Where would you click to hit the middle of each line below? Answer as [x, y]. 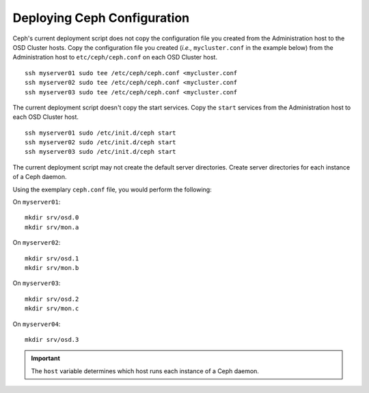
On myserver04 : [37, 324]
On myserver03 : [37, 283]
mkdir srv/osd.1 [52, 258]
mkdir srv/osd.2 [52, 299]
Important [46, 358]
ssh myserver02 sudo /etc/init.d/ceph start [101, 143]
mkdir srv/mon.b [52, 268]
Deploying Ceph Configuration [101, 18]
